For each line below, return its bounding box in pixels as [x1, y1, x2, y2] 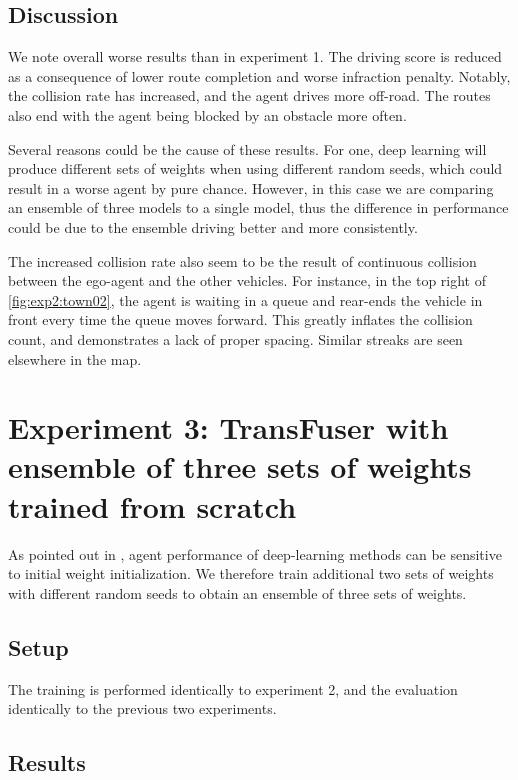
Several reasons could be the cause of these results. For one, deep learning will [8, 138, 487, 159]
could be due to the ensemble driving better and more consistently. [8, 216, 418, 237]
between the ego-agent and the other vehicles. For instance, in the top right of [8, 270, 487, 291]
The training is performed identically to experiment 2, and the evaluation [8, 678, 458, 699]
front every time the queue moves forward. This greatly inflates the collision [8, 309, 473, 330]
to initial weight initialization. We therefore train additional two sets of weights [8, 563, 494, 584]
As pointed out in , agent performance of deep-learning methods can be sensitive [8, 543, 502, 564]
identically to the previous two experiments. [8, 698, 277, 719]
